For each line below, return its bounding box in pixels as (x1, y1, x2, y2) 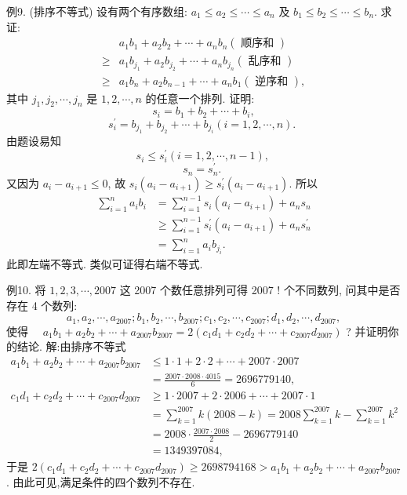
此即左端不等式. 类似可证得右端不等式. (6, 255, 203, 271)
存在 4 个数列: (6, 297, 78, 313)
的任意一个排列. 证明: (145, 89, 255, 106)
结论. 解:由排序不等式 (16, 338, 126, 355)
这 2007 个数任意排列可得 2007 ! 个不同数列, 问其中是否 (119, 282, 401, 298)
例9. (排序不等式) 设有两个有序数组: (6, 3, 187, 19)
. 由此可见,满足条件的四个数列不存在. (6, 473, 195, 490)
